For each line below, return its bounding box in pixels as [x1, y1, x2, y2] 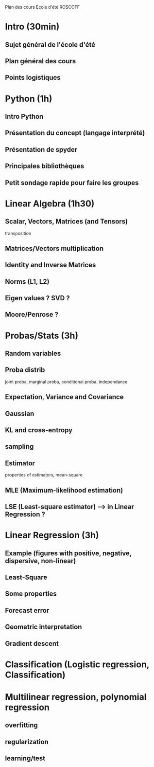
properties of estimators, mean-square [5, 472, 83, 478]
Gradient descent [5, 639, 59, 648]
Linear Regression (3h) [5, 530, 99, 541]
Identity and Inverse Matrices [5, 261, 96, 269]
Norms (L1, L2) [5, 277, 50, 286]
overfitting [5, 721, 38, 730]
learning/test [5, 754, 46, 763]
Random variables [5, 349, 61, 358]
